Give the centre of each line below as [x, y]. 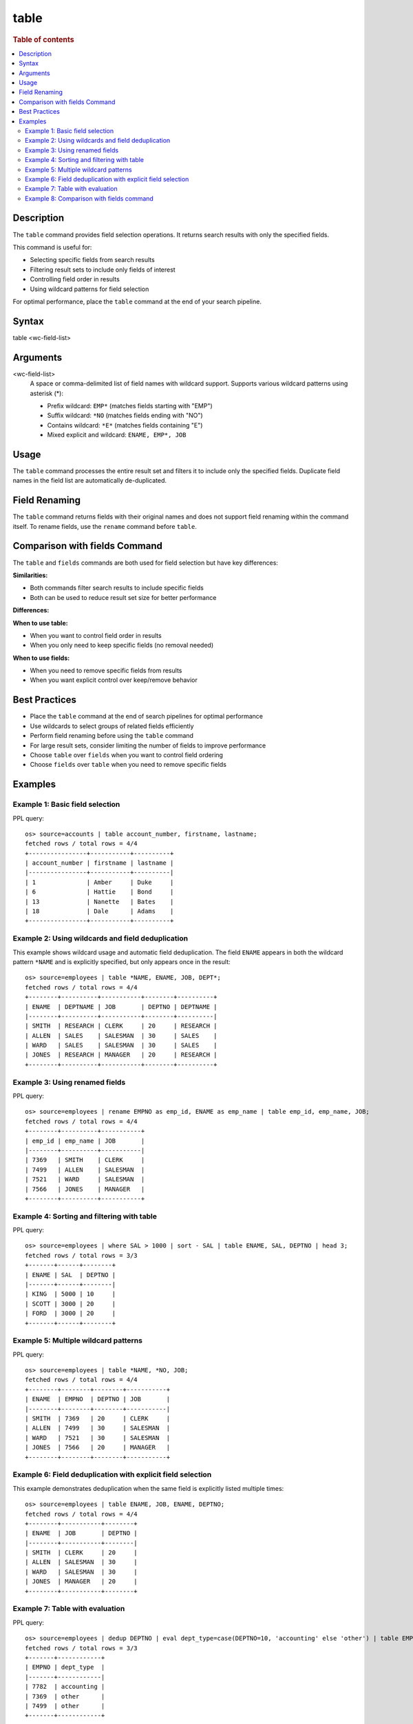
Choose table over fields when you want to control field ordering [127, 754]
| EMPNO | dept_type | [65, 1667]
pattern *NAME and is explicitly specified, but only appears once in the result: [121, 961]
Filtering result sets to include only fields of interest [103, 270]
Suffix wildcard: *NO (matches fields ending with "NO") [125, 415]
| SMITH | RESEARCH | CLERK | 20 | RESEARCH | [121, 1026]
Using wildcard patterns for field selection [89, 289]
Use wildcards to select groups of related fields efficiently [112, 726]
